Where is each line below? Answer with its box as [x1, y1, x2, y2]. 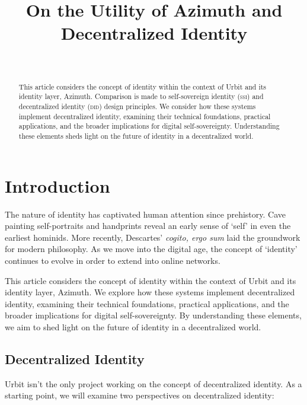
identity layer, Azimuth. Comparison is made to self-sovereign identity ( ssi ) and [18, 91, 264, 101]
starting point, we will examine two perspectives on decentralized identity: [5, 389, 274, 401]
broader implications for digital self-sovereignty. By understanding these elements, [5, 309, 302, 321]
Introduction [5, 173, 110, 197]
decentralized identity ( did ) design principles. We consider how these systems [18, 101, 256, 111]
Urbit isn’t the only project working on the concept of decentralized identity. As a [5, 377, 302, 390]
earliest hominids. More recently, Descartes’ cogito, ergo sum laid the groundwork [5, 231, 300, 243]
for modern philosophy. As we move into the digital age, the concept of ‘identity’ [5, 243, 298, 255]
